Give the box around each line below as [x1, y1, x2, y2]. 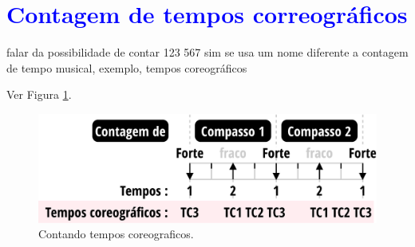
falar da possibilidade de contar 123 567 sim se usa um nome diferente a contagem [6, 44, 409, 61]
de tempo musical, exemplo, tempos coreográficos [6, 59, 247, 76]
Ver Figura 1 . [6, 86, 72, 103]
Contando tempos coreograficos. [38, 225, 194, 242]
